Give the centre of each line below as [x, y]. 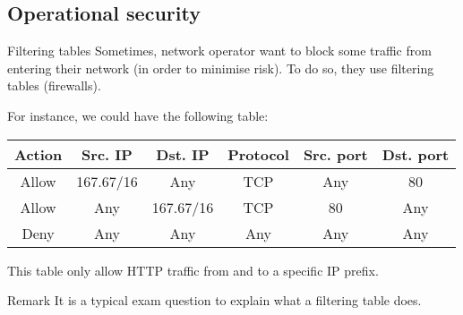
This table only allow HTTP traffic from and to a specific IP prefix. [193, 270]
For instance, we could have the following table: [138, 115]
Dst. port [416, 154]
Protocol [258, 154]
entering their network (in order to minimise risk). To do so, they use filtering [221, 68]
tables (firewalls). [54, 85]
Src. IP [107, 154]
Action [39, 154]
